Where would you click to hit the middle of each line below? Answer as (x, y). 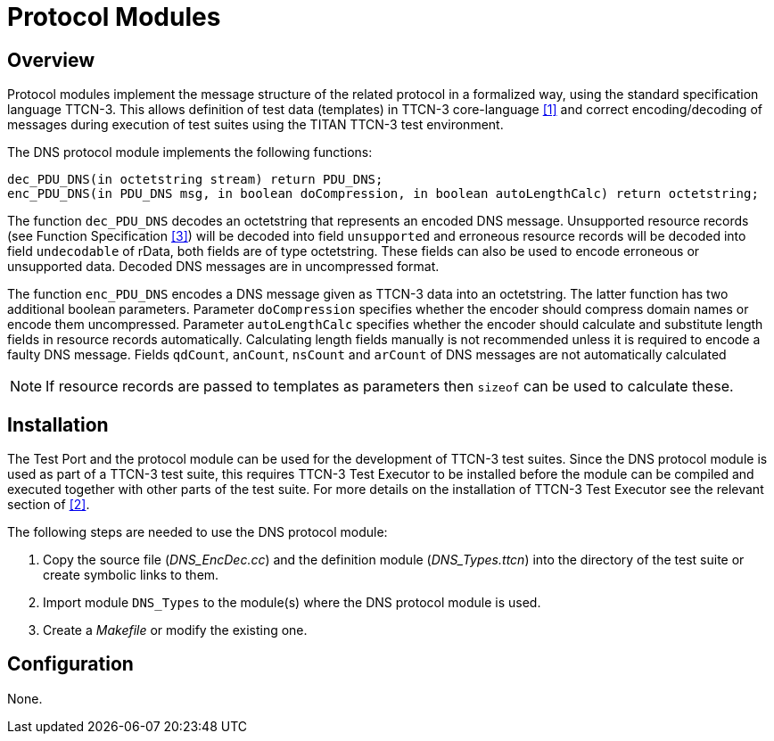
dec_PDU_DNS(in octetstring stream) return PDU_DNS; (195, 180)
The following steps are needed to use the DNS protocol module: (198, 532)
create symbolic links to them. (131, 575)
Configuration (70, 664)
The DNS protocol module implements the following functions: (190, 152)
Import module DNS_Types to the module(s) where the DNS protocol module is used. (292, 603)
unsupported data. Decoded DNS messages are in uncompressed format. (223, 267)
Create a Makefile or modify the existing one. (175, 630)
